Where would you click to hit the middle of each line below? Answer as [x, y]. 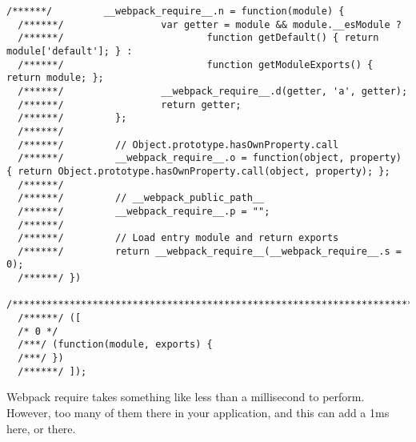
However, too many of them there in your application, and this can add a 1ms [198, 412]
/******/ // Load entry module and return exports [178, 238]
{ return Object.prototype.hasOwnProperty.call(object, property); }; [198, 171]
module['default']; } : [70, 51]
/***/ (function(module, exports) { [115, 345]
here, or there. [41, 428]
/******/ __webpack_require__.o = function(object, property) [210, 158]
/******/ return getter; [130, 104]
